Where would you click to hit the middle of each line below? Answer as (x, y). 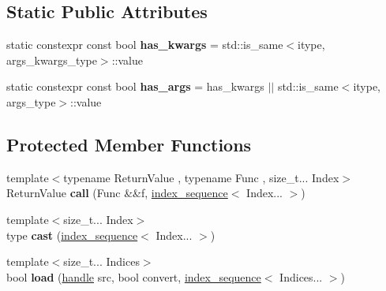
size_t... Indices (101, 261)
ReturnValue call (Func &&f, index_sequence (117, 193)
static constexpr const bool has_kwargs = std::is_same (145, 45)
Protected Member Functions (129, 144)
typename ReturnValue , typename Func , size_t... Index (201, 177)
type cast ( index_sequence (72, 235)
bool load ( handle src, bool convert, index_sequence (134, 276)
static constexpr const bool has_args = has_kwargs (135, 86)
